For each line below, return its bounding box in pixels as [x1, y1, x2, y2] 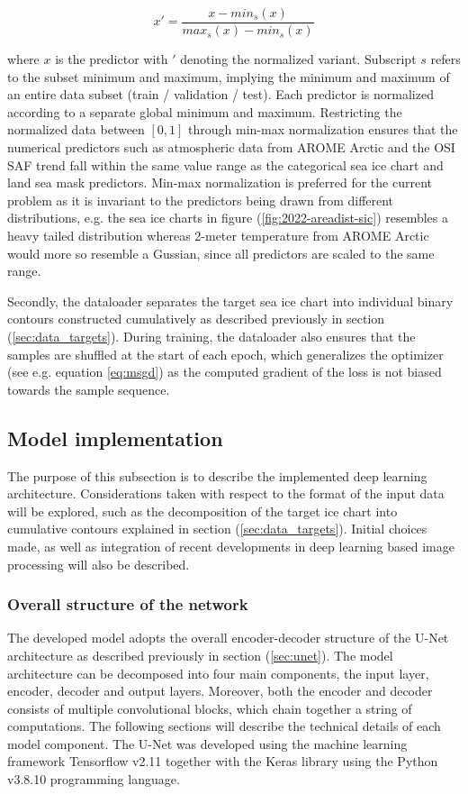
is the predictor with [55, 50, 168, 68]
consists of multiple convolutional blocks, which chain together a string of [7, 698, 412, 717]
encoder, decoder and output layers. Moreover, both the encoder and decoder [7, 681, 433, 700]
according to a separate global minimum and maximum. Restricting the [7, 102, 402, 121]
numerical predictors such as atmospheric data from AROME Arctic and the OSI [7, 138, 455, 157]
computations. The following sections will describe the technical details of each [7, 716, 441, 735]
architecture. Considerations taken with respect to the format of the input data [7, 484, 445, 503]
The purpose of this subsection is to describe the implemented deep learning [7, 466, 427, 485]
